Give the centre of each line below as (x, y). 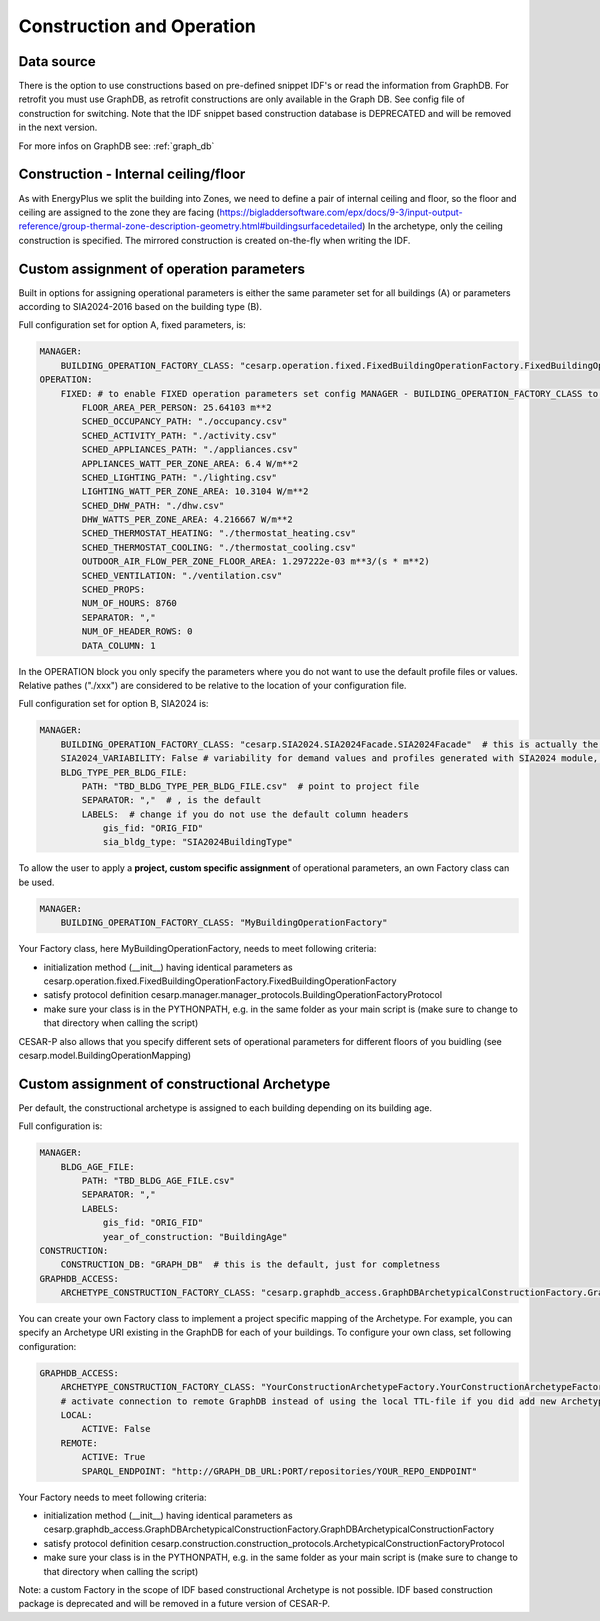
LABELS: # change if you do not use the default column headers (245, 814)
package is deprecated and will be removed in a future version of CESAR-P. (174, 1604)
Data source (57, 61)
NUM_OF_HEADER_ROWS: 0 (137, 631)
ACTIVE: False (116, 1429)
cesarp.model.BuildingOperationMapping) (105, 1055)
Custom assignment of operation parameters (161, 268)
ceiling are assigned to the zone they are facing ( (119, 212)
